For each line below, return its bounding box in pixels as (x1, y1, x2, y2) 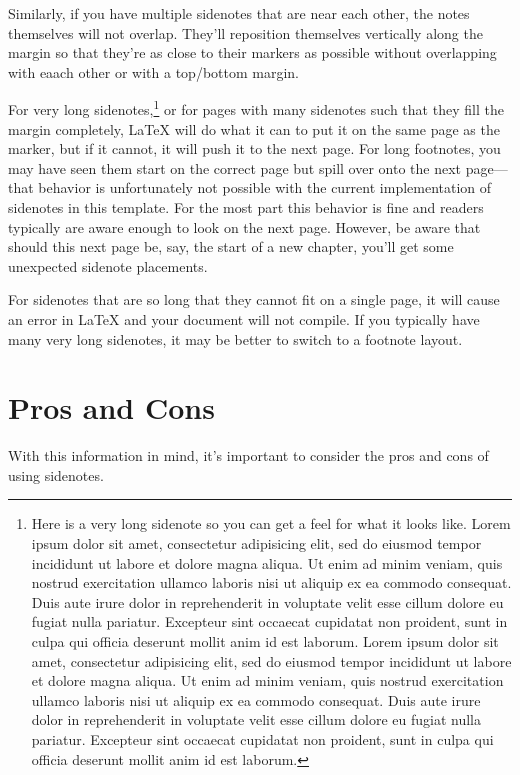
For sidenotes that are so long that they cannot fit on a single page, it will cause (8, 289, 500, 310)
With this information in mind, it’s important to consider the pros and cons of (8, 445, 489, 466)
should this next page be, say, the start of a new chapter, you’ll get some (8, 236, 454, 257)
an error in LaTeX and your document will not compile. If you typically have (8, 308, 480, 329)
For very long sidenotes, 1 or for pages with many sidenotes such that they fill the (8, 96, 504, 120)
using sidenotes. (8, 464, 104, 485)
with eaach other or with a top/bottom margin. (8, 61, 300, 82)
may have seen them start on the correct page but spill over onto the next (8, 157, 461, 178)
